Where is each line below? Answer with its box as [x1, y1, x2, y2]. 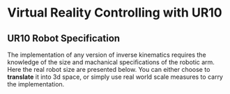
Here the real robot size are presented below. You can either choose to [7, 66, 210, 73]
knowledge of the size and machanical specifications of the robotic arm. [7, 58, 215, 66]
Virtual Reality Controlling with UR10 [7, 5, 222, 21]
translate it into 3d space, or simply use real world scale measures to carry [7, 73, 223, 81]
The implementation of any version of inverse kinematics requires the [7, 50, 207, 59]
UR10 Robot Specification [7, 32, 121, 44]
